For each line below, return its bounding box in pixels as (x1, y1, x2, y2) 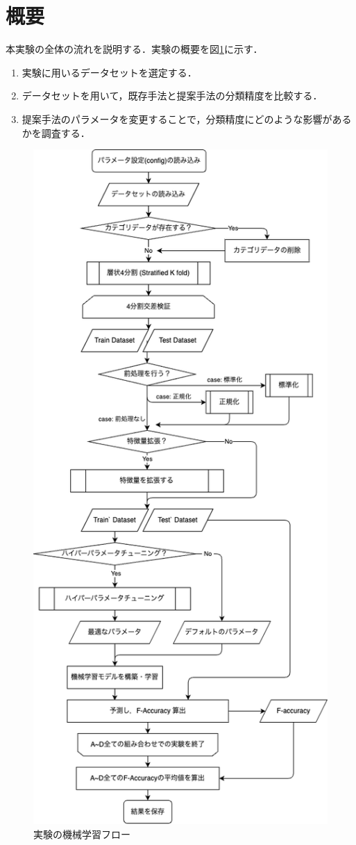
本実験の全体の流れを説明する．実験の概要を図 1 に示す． (6, 42, 263, 56)
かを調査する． (22, 125, 90, 140)
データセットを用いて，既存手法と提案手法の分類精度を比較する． (22, 88, 323, 103)
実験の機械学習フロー (33, 826, 130, 841)
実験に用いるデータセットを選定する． (22, 65, 197, 79)
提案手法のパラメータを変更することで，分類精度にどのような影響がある (22, 111, 352, 126)
